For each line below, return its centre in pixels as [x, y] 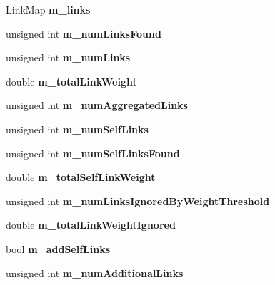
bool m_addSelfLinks [58, 248]
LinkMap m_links [48, 9]
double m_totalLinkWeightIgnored [91, 225]
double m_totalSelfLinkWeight [81, 177]
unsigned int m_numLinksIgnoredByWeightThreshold [138, 201]
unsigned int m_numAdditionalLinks [95, 273]
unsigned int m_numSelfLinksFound [93, 153]
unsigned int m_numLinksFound [84, 33]
